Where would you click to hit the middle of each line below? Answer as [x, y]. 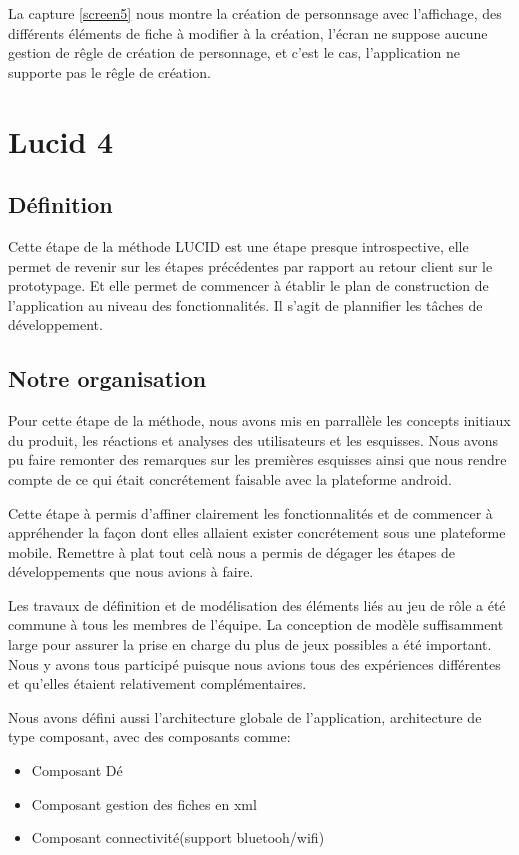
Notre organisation [107, 378]
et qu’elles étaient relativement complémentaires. [157, 683]
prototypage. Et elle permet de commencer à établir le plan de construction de [248, 285]
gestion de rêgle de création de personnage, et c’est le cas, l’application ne [234, 52]
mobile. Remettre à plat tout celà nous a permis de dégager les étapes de [231, 551]
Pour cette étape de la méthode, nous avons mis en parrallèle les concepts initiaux [259, 420]
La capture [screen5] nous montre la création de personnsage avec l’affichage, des [255, 13]
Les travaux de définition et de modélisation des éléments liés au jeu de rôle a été [257, 604]
